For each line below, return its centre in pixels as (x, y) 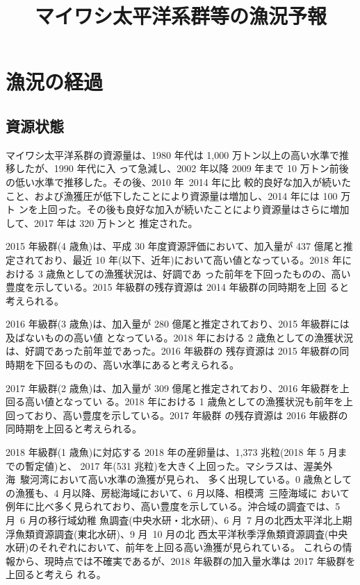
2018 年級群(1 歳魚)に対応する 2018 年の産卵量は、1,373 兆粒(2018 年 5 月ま (177, 452)
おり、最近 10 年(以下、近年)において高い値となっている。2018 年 (193, 259)
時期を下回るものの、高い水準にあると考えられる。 (122, 365)
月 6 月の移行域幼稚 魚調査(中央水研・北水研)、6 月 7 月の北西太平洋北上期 (179, 520)
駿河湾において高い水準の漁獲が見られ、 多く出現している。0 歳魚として (186, 479)
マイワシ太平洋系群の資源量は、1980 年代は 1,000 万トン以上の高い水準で (172, 154)
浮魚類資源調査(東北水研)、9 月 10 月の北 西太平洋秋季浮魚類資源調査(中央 (177, 533)
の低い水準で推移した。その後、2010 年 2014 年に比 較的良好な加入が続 (169, 181)
